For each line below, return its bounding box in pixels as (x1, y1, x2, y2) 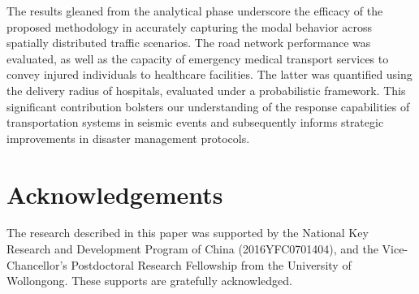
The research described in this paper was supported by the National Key (6, 224, 369, 241)
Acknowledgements (6, 177, 223, 210)
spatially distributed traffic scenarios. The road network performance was (6, 34, 371, 51)
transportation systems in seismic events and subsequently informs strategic (6, 114, 384, 131)
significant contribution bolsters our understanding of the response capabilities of (6, 97, 410, 115)
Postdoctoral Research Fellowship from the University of (71, 256, 352, 273)
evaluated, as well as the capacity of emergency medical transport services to (6, 50, 389, 67)
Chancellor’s (6, 256, 67, 273)
